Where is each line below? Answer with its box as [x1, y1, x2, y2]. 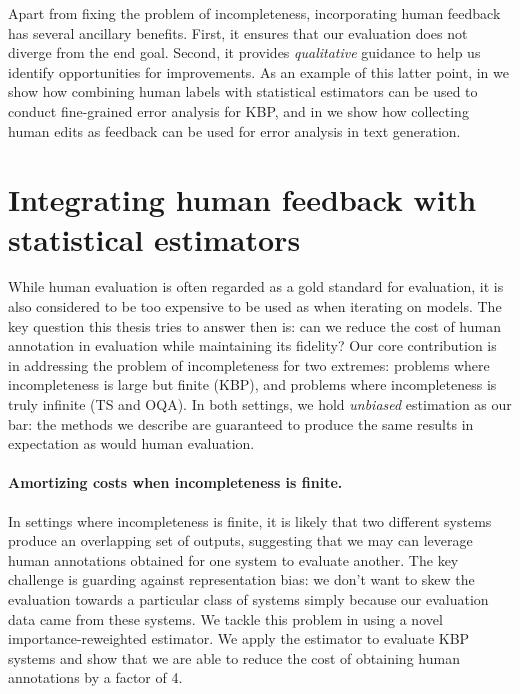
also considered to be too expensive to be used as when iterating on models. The [8, 296, 502, 317]
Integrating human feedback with [8, 179, 477, 220]
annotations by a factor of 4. [8, 667, 183, 688]
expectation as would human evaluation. [8, 433, 255, 454]
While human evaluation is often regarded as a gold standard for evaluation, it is [8, 276, 504, 297]
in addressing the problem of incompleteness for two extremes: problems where [8, 354, 490, 375]
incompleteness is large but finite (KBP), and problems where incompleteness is [8, 374, 497, 395]
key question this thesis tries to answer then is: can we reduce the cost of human [8, 315, 501, 336]
